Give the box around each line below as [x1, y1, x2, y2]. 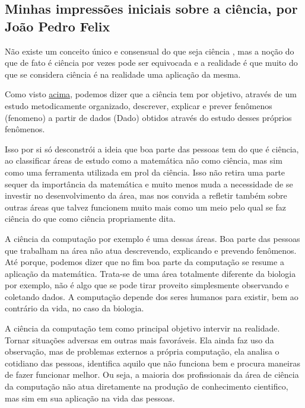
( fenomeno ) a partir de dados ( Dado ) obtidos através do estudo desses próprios [5, 111, 292, 123]
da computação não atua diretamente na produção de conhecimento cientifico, [5, 380, 288, 393]
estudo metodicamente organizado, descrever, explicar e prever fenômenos [5, 99, 272, 111]
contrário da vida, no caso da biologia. [5, 302, 144, 314]
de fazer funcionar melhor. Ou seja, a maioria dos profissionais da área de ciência [5, 368, 299, 381]
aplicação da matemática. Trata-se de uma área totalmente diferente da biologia [5, 267, 296, 279]
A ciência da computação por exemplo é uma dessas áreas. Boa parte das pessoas [5, 232, 300, 244]
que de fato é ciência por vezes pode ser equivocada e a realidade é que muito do [5, 56, 298, 69]
